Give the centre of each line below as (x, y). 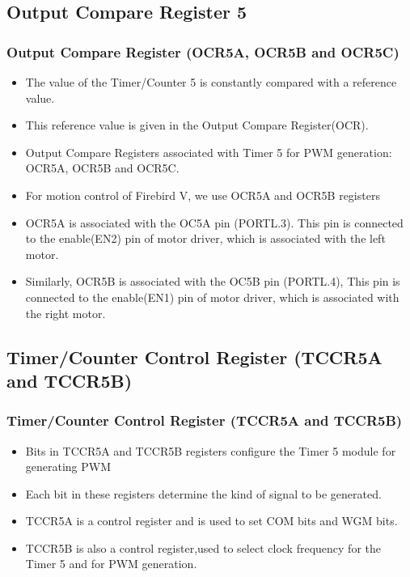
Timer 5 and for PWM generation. (111, 564)
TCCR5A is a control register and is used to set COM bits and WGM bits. (211, 521)
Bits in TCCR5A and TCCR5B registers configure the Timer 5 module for (211, 450)
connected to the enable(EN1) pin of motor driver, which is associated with (212, 297)
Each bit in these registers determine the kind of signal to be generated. (203, 493)
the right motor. (66, 313)
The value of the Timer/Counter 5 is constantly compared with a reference (211, 82)
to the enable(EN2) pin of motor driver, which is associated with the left (205, 238)
